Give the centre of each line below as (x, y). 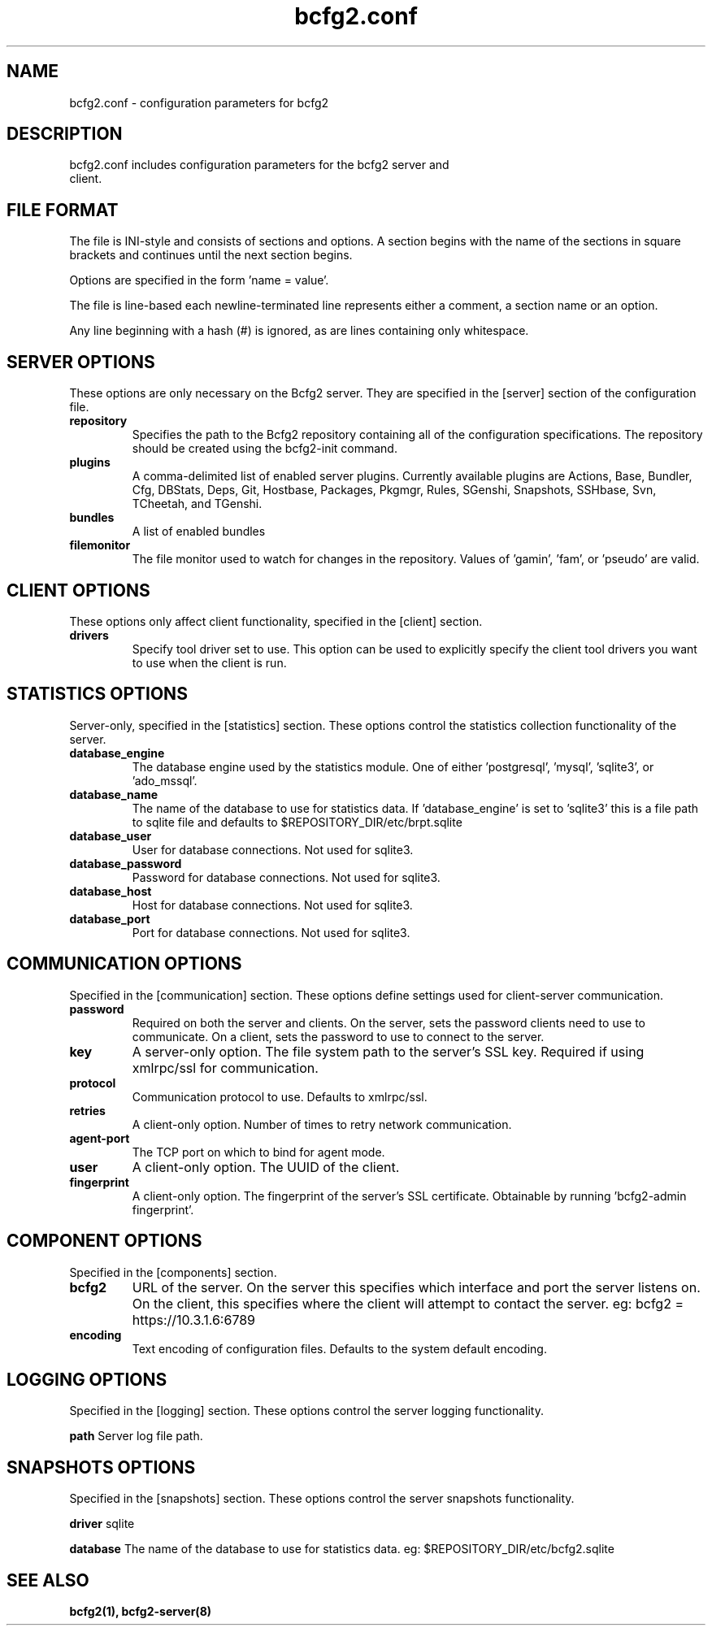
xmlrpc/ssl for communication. (225, 1068)
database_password (126, 863)
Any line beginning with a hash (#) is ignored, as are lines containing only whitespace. (299, 331)
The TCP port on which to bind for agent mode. (258, 1152)
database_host (111, 891)
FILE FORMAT (63, 210)
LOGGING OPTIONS (87, 1379)
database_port (110, 918)
